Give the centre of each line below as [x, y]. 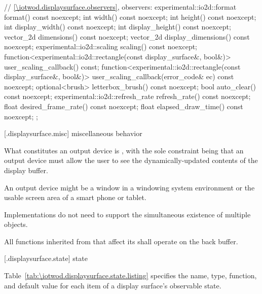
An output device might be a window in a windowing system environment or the [129, 187]
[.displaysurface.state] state [46, 258]
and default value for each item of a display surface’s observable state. [113, 285]
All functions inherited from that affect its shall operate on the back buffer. [121, 241]
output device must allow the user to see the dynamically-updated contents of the [131, 160]
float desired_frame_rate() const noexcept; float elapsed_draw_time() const [124, 106]
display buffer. [26, 170]
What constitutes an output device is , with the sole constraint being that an [124, 150]
